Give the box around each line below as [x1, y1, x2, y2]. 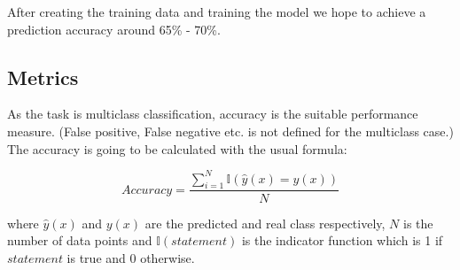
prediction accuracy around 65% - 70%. [7, 19, 221, 38]
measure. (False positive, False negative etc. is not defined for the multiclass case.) [7, 121, 454, 140]
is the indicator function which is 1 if [241, 231, 443, 250]
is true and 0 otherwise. [66, 248, 195, 266]
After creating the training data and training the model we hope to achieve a [7, 3, 426, 20]
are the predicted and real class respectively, [144, 213, 386, 232]
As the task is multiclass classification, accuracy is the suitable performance [7, 104, 418, 123]
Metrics [7, 63, 79, 90]
